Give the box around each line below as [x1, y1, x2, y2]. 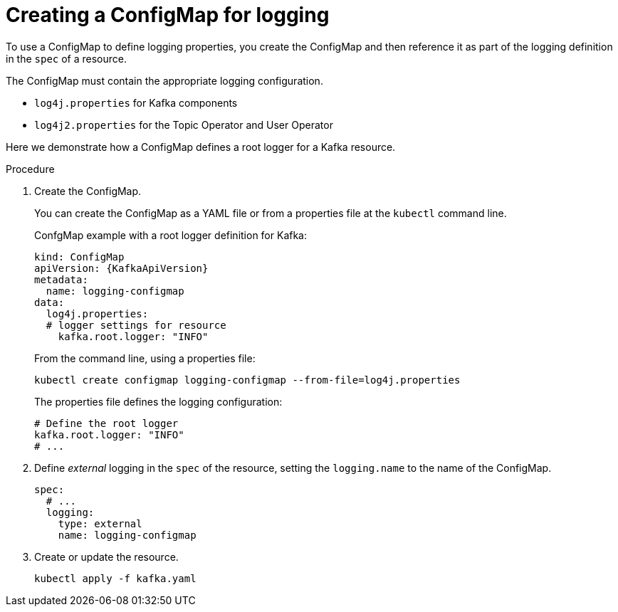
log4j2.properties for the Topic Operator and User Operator [34, 118, 333, 131]
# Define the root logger [34, 417, 179, 429]
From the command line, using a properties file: [34, 352, 256, 364]
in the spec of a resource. [6, 52, 127, 65]
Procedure [6, 162, 55, 175]
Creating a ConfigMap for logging [6, 3, 330, 27]
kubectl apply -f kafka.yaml [34, 572, 197, 584]
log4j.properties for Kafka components [34, 96, 238, 109]
